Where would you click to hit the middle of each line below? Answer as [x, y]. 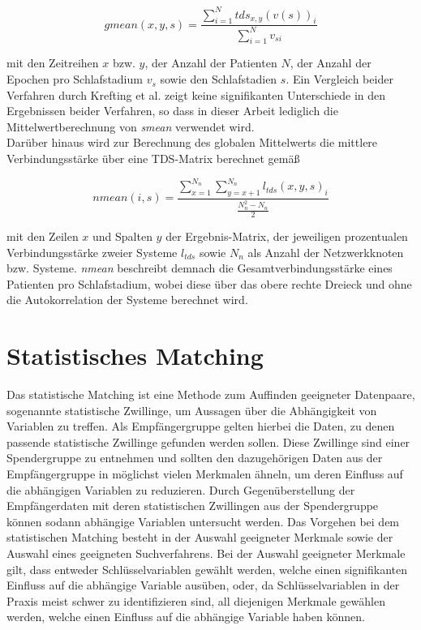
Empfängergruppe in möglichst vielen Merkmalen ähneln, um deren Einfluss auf [205, 473]
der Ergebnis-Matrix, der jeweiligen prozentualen [287, 236]
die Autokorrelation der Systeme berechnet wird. [127, 300]
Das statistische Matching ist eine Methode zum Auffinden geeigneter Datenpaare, [211, 394]
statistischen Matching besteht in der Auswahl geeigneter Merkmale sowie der [200, 537]
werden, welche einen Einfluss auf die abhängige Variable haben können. [186, 617]
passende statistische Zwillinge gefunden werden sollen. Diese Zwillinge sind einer [208, 441]
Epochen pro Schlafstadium [75, 79]
